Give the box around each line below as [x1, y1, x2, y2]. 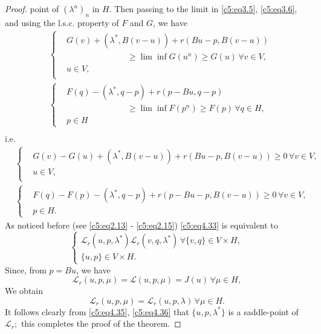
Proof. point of [5, 2, 59, 15]
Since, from [5, 263, 47, 276]
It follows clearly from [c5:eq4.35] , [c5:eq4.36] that [5, 305, 189, 318]
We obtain [5, 284, 44, 297]
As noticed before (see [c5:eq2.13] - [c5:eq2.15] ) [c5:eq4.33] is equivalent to [5, 218, 278, 231]
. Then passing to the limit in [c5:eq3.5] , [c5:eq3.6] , [109, 2, 297, 15]
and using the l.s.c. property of [5, 16, 119, 28]
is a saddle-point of [228, 305, 299, 318]
